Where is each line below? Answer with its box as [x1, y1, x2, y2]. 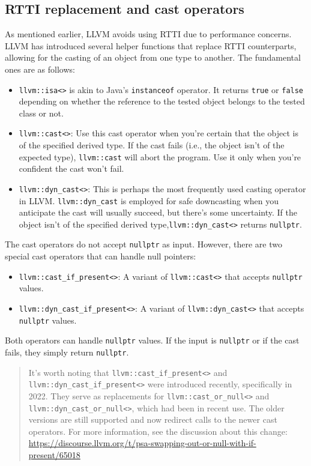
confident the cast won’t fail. [19, 162, 124, 175]
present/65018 [28, 449, 80, 461]
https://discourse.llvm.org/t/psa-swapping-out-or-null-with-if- [28, 437, 256, 449]
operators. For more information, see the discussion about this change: [28, 425, 288, 437]
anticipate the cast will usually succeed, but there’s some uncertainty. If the [19, 206, 298, 219]
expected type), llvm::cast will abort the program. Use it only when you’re [19, 150, 301, 163]
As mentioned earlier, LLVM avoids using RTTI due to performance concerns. [5, 28, 292, 40]
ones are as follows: [5, 62, 75, 75]
